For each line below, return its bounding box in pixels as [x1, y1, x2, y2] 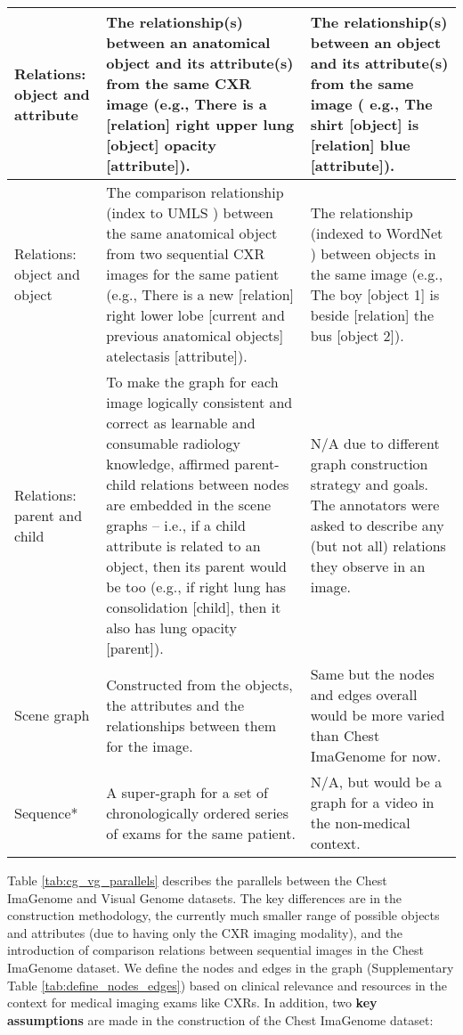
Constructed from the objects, [106, 673, 293, 695]
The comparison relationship [106, 182, 284, 202]
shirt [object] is [310, 114, 419, 134]
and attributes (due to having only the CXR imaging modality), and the [7, 923, 403, 941]
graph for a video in [310, 792, 435, 812]
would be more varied [310, 705, 445, 725]
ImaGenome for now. [310, 746, 442, 766]
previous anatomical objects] [106, 325, 284, 346]
